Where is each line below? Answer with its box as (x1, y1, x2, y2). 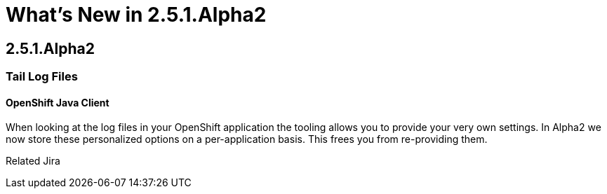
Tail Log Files (6, 69, 78, 84)
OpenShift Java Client (6, 96, 109, 109)
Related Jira (6, 155, 60, 167)
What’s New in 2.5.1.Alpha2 (6, 3, 267, 27)
